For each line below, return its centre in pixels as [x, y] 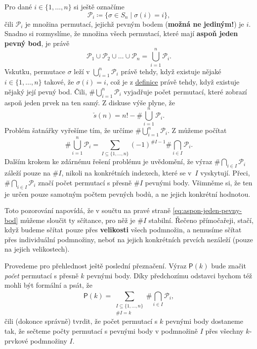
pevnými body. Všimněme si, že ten [199, 182]
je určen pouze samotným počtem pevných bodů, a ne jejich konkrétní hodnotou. [128, 194]
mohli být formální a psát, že [48, 285]
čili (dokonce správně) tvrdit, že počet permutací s [81, 321]
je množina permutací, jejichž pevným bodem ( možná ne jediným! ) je [135, 23]
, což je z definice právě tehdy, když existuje [173, 82]
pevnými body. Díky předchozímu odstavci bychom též [170, 275]
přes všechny [224, 331]
